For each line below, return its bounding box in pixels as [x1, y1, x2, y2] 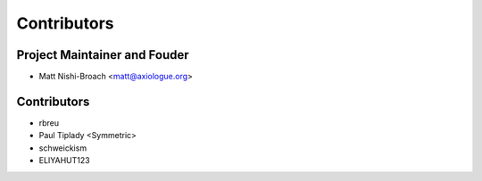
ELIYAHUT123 [38, 155, 90, 166]
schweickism [38, 143, 87, 153]
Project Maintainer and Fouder [16, 47, 189, 62]
